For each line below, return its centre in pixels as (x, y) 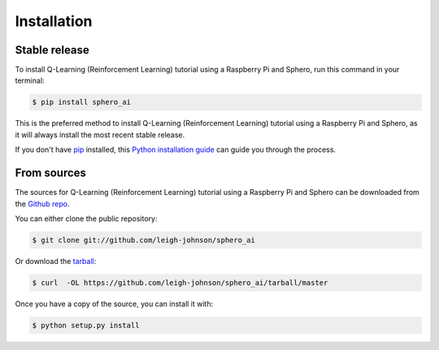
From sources (51, 173)
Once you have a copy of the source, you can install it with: (114, 304)
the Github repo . (42, 204)
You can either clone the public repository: (86, 218)
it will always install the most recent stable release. (100, 135)
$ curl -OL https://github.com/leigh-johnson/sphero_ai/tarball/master (180, 283)
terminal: (30, 80)
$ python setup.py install (86, 325)
